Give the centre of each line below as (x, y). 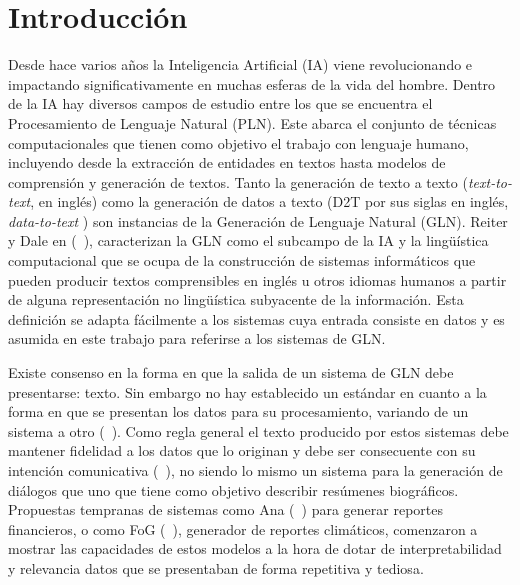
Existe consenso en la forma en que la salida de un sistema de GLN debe (231, 372)
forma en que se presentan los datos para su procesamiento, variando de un (238, 411)
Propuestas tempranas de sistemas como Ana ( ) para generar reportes (225, 509)
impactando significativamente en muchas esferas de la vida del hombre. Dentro (252, 83)
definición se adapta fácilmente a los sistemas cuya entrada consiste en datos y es (256, 318)
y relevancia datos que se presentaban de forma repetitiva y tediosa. (216, 567)
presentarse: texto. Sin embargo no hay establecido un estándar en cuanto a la (247, 391)
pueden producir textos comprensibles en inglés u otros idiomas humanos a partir (257, 279)
